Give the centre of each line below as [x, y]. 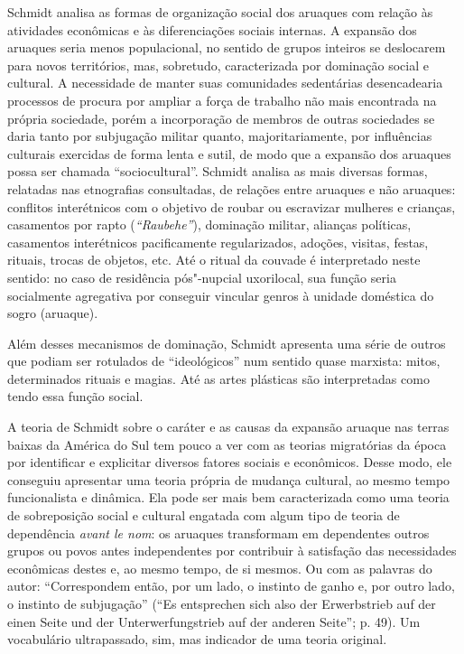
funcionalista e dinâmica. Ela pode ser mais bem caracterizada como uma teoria [228, 497]
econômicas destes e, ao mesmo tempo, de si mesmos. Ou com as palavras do [220, 568]
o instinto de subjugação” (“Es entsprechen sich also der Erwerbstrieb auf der [222, 603]
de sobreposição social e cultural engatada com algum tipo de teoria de [204, 515]
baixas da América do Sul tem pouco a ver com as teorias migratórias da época [227, 444]
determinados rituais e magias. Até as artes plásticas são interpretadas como [218, 378]
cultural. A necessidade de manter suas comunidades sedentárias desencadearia [225, 83]
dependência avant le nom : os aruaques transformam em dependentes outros [218, 533]
